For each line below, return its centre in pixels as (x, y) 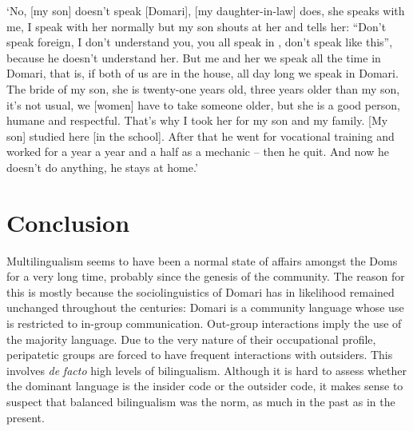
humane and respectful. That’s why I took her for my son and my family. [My (197, 120)
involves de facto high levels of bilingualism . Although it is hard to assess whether (206, 370)
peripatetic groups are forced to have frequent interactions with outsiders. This (200, 355)
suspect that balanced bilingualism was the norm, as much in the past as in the (201, 401)
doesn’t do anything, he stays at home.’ (102, 167)
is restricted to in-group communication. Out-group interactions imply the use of (204, 323)
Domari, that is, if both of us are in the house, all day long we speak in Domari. (203, 73)
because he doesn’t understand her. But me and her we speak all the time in (194, 57)
